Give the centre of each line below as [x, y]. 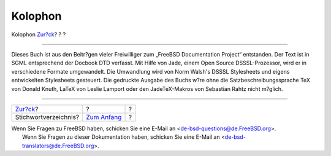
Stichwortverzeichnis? [47, 117]
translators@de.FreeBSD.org [58, 146]
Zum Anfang [104, 117]
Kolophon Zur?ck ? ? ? [39, 34]
